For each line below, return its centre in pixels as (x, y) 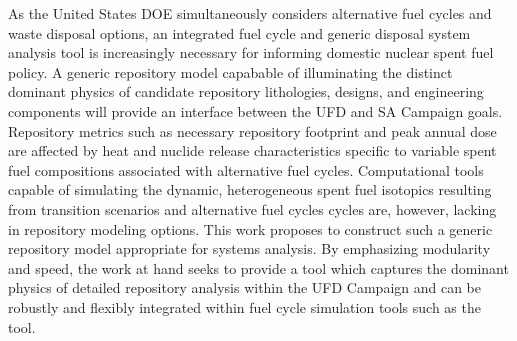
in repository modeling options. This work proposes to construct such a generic (250, 228)
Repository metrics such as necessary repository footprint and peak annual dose (252, 130)
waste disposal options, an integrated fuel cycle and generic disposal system (239, 32)
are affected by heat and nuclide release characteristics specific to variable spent (252, 150)
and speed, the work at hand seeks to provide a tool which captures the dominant (258, 267)
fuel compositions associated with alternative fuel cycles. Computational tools (246, 169)
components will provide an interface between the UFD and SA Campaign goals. (255, 110)
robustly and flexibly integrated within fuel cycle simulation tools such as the (244, 306)
